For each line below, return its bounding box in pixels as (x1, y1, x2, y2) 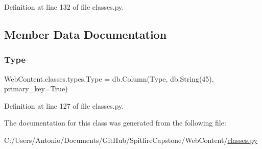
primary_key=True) (4, 83, 68, 94)
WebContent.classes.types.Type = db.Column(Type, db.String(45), (4, 73, 214, 84)
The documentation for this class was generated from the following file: (4, 117, 226, 128)
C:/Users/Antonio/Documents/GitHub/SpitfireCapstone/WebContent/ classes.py (4, 134, 258, 145)
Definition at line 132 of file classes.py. (4, 2, 124, 12)
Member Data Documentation (4, 26, 167, 42)
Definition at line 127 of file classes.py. (4, 100, 124, 111)
